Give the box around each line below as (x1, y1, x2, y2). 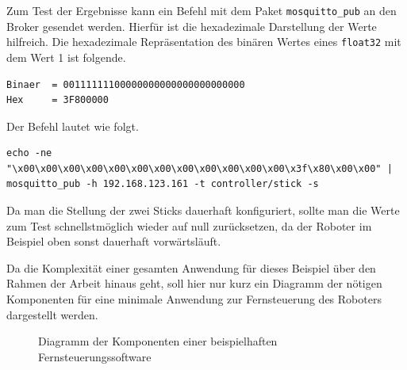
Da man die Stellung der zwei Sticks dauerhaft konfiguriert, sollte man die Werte (6, 202, 400, 219)
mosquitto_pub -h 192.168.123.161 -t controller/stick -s (6, 178, 319, 190)
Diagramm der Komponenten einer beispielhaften (38, 333, 278, 349)
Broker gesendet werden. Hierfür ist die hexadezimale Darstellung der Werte (6, 17, 377, 34)
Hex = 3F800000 (6, 94, 109, 106)
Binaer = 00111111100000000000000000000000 (6, 78, 245, 90)
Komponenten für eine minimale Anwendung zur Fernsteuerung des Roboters (6, 291, 382, 307)
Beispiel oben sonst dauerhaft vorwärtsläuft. (6, 233, 221, 250)
